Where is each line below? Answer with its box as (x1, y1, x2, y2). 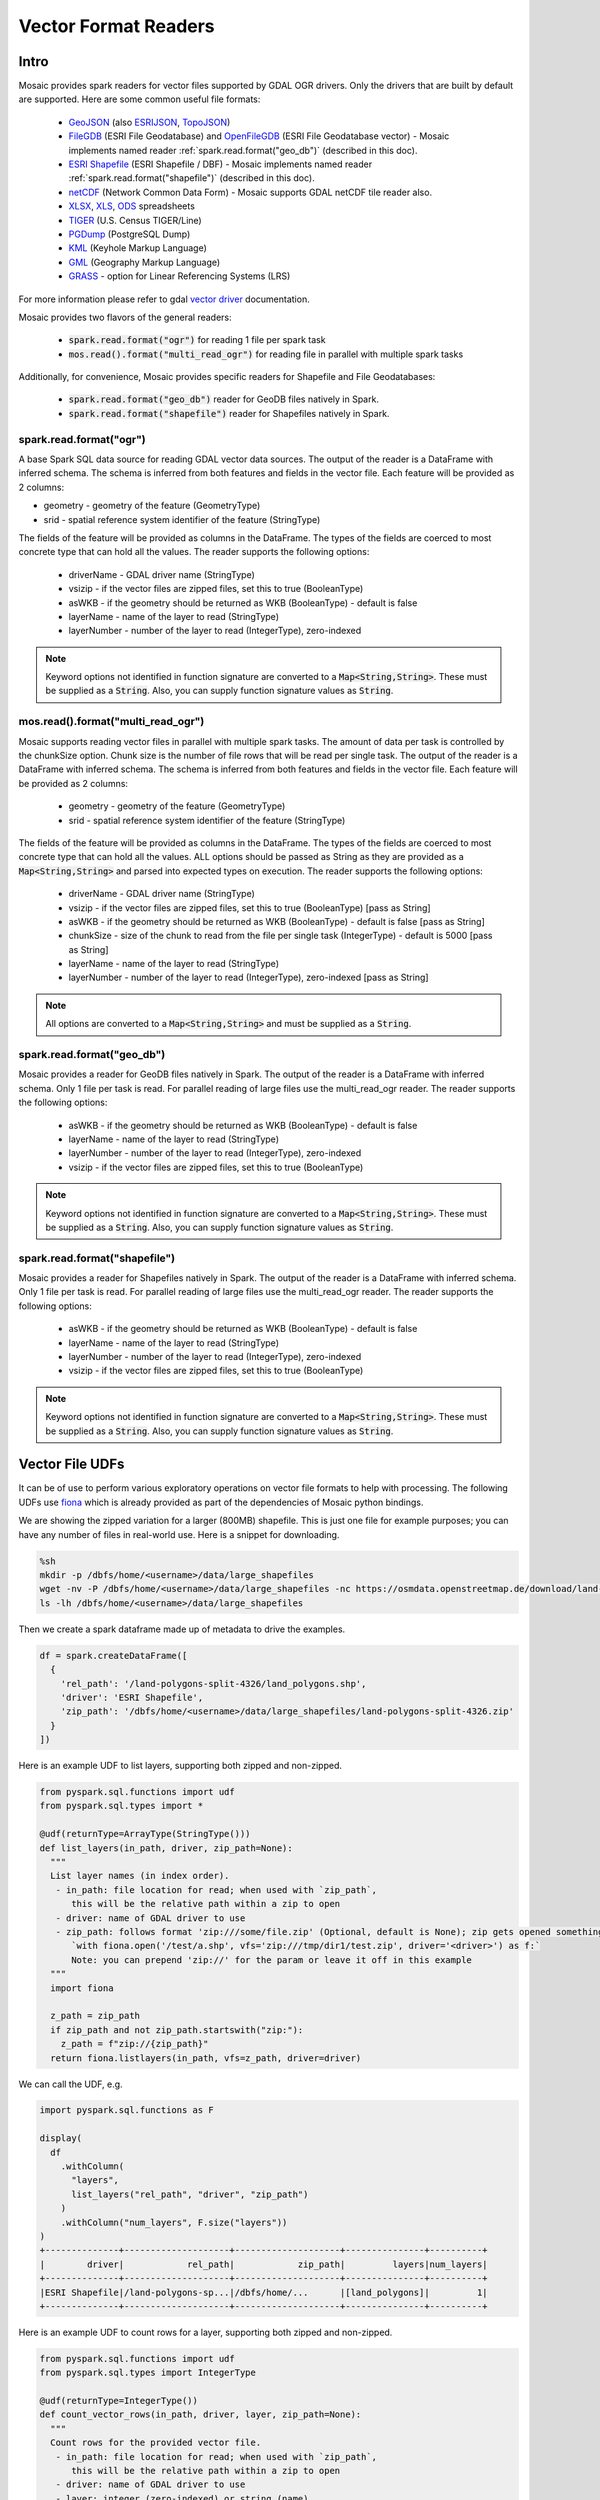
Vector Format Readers (18, 15, 215, 37)
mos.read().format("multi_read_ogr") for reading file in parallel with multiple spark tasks (68, 348, 464, 360)
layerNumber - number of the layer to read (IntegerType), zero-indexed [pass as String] (68, 971, 429, 984)
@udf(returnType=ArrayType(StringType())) (39, 1828, 251, 1840)
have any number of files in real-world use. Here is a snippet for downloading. (18, 1528, 340, 1540)
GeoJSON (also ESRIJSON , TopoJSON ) (68, 116, 231, 128)
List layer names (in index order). (50, 1870, 230, 1882)
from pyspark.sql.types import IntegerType (39, 2367, 257, 2379)
